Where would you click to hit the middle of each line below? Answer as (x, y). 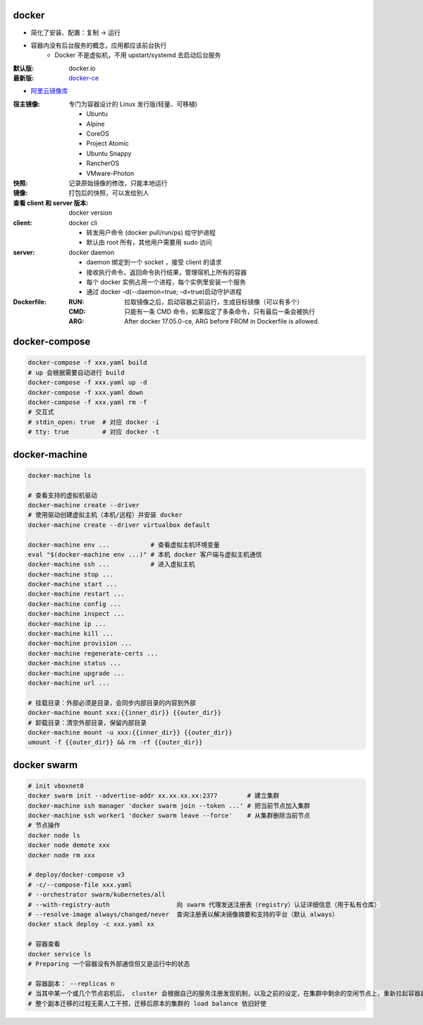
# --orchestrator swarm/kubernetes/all (97, 895)
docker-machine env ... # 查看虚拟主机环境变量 (124, 545)
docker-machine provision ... (80, 644)
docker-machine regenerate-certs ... (93, 653)
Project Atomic (108, 143)
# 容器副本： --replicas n (72, 983)
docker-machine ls (60, 475)
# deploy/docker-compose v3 (76, 875)
